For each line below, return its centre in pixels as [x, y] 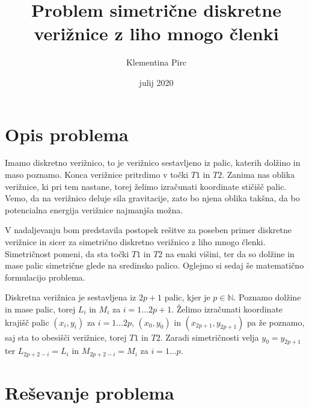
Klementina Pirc [156, 62]
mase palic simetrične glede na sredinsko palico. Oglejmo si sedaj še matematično [154, 265]
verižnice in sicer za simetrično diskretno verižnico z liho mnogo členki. [135, 242]
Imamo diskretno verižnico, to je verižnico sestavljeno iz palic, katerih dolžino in [153, 163]
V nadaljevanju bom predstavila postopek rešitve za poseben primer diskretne [148, 230]
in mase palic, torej [40, 309]
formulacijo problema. [45, 277]
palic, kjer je [187, 297]
